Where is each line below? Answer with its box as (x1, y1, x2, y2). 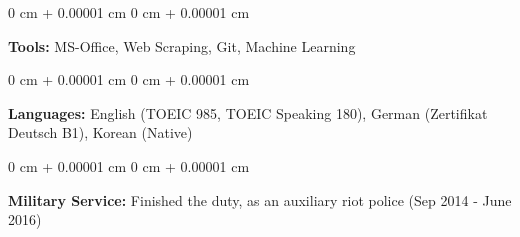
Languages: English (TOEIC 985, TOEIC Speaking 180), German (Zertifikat (8, 102, 488, 123)
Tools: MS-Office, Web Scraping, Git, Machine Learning (8, 35, 356, 56)
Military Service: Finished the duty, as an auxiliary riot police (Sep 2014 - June (8, 189, 512, 210)
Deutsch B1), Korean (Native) (8, 122, 193, 143)
